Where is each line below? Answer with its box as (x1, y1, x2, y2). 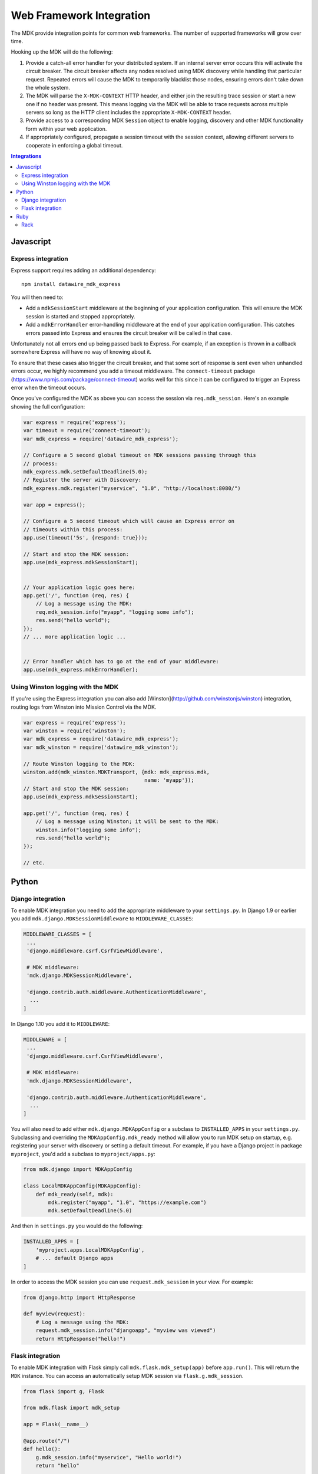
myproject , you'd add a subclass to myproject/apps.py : (11, 1150, 155, 1157)
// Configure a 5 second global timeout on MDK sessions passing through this (23, 452, 256, 459)
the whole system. (25, 84, 71, 91)
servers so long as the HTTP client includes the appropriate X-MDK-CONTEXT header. (25, 109, 232, 116)
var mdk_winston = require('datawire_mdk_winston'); (23, 743, 179, 751)
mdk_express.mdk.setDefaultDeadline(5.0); (23, 469, 148, 475)
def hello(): (23, 1446, 61, 1453)
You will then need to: (11, 294, 64, 301)
